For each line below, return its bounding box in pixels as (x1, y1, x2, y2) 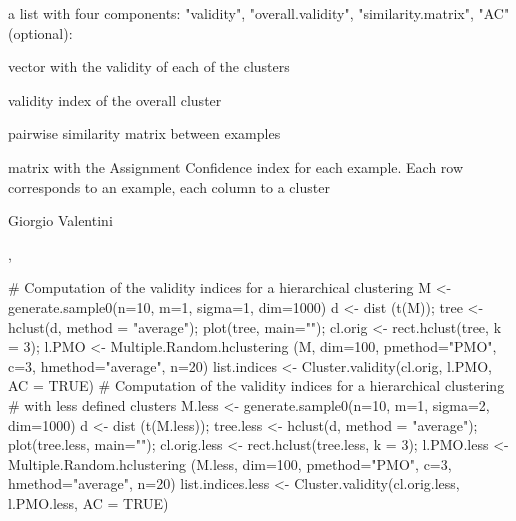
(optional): (8, 22, 73, 43)
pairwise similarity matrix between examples (8, 123, 281, 144)
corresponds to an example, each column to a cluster (8, 176, 330, 197)
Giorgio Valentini (8, 210, 113, 231)
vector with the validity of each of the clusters (8, 56, 290, 77)
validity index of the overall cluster (8, 89, 222, 110)
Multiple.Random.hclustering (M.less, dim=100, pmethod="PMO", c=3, (8, 453, 452, 474)
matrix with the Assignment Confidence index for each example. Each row (8, 156, 464, 177)
